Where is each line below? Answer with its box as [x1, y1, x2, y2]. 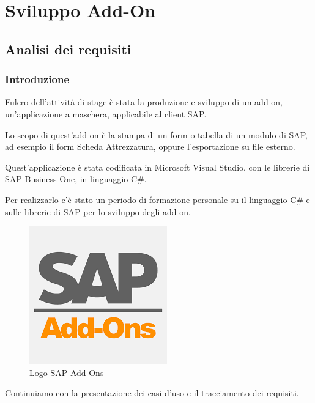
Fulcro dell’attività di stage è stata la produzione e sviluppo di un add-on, [5, 95, 283, 108]
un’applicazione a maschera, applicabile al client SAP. [5, 107, 207, 120]
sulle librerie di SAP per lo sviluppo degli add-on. [5, 205, 191, 218]
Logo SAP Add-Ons [29, 366, 104, 379]
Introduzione [5, 72, 70, 87]
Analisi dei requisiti [5, 39, 132, 58]
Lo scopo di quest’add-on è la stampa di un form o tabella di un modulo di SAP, [5, 128, 308, 141]
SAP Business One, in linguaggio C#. [5, 172, 147, 185]
